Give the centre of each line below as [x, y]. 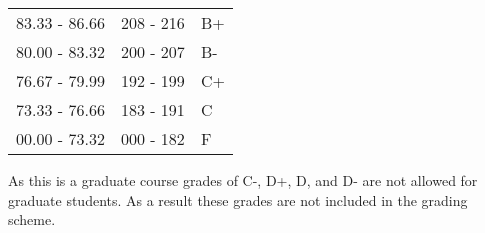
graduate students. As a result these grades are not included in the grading [238, 199]
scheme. [32, 219]
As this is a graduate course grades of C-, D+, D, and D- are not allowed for [243, 180]
